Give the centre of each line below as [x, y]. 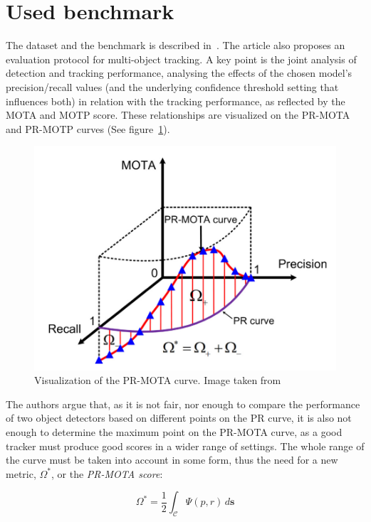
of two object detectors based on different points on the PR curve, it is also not [179, 418]
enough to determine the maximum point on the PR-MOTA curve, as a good [174, 431]
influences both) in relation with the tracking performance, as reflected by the [176, 101]
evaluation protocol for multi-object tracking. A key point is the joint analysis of [181, 59]
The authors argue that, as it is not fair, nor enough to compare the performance [183, 404]
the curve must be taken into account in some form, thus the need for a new [172, 460]
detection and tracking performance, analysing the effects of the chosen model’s [179, 73]
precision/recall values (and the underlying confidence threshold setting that [172, 86]
